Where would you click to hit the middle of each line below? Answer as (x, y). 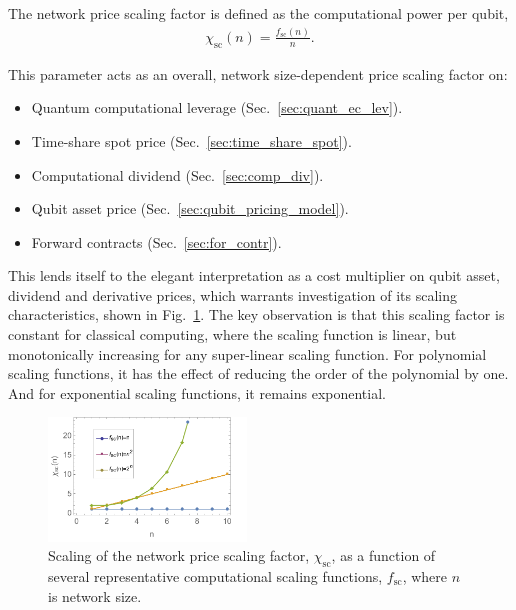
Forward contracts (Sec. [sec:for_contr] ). (156, 241)
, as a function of (383, 555)
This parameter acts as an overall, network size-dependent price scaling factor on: (258, 73)
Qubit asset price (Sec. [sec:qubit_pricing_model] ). (190, 208)
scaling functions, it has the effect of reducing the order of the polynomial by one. (258, 373)
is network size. (95, 595)
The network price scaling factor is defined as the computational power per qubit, (258, 13)
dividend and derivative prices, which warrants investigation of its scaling (232, 294)
